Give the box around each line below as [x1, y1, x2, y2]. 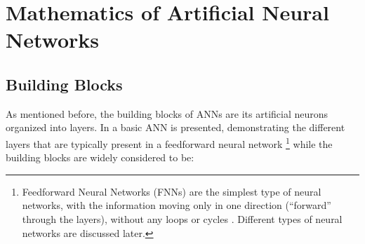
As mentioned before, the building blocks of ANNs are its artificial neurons [6, 106, 328, 121]
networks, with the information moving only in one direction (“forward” [22, 198, 331, 212]
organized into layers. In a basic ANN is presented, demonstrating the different [6, 120, 345, 135]
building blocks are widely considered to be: [6, 150, 194, 165]
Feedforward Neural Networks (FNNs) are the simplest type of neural [22, 184, 321, 198]
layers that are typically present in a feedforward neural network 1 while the [6, 134, 333, 151]
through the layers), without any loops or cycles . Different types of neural [22, 211, 343, 226]
